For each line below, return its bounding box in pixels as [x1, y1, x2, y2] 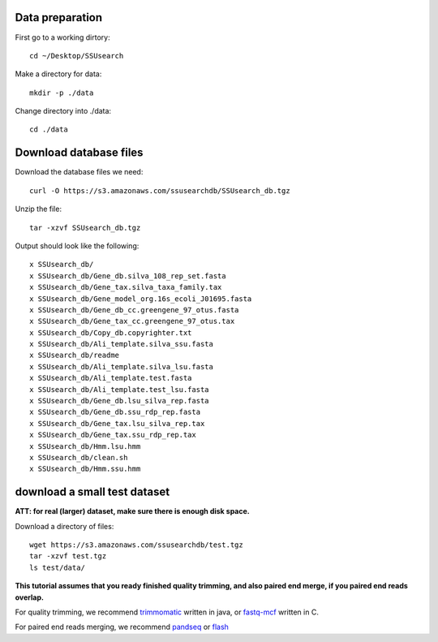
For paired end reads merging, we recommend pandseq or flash [15, 622, 229, 632]
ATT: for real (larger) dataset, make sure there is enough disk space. [15, 506, 251, 516]
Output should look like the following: [15, 240, 140, 251]
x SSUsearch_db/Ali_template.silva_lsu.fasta [29, 362, 214, 371]
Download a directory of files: [15, 521, 114, 531]
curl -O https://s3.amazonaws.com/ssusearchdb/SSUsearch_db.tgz [29, 186, 291, 195]
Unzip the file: [15, 204, 62, 214]
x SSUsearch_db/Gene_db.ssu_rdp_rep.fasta [29, 407, 201, 417]
